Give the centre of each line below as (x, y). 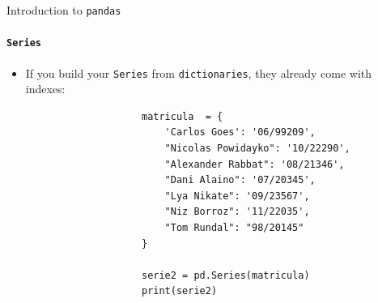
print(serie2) (179, 291)
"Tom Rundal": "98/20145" (234, 227)
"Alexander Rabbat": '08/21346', (255, 164)
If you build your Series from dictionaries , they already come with (199, 73)
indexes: (45, 89)
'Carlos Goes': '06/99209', (240, 132)
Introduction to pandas (64, 10)
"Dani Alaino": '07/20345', (240, 180)
